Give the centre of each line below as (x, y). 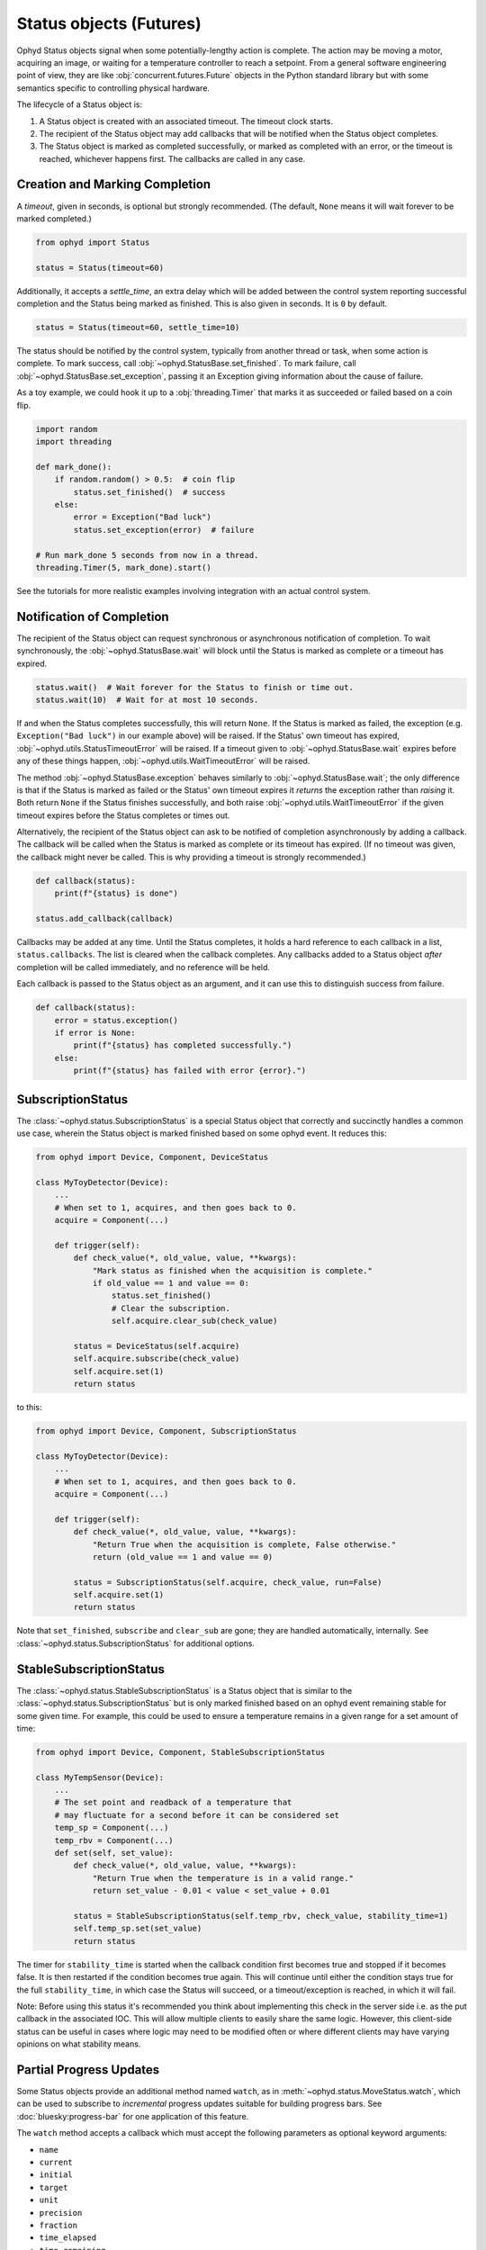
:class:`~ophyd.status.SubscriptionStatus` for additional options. (136, 1643)
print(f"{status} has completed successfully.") (183, 1045)
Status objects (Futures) (109, 23)
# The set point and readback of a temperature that (173, 1803)
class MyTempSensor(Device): (100, 1777)
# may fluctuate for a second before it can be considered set (197, 1815)
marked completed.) (54, 218)
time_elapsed (68, 2238)
